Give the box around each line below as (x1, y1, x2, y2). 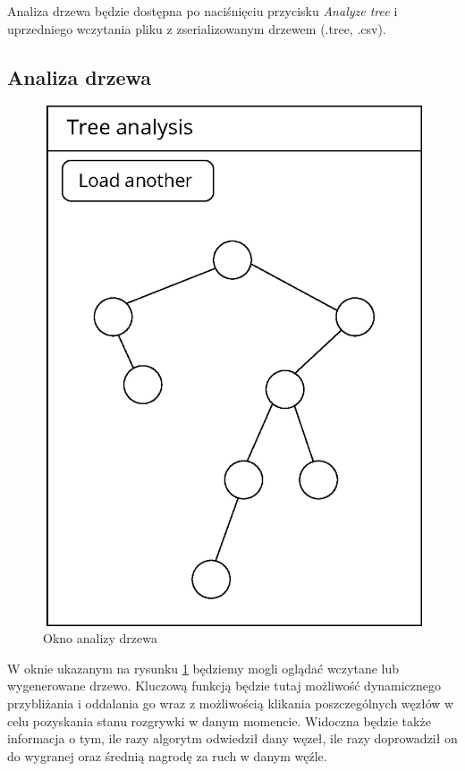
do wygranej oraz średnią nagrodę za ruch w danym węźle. (7, 746, 327, 765)
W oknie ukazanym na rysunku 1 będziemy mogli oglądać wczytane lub (7, 658, 400, 677)
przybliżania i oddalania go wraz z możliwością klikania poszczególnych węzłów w (7, 693, 454, 712)
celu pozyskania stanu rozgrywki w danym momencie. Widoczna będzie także (7, 711, 431, 730)
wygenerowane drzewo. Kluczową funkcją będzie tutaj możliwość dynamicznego (7, 676, 442, 695)
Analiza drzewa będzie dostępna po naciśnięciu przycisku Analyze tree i (7, 2, 398, 20)
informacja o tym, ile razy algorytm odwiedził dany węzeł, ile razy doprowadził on (7, 729, 458, 748)
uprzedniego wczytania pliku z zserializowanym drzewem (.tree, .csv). (7, 19, 386, 38)
